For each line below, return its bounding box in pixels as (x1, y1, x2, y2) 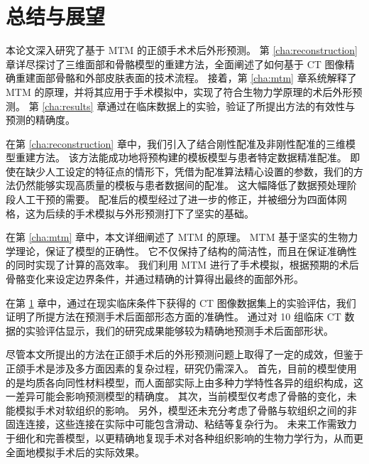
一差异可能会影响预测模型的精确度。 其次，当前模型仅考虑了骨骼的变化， (6, 389, 347, 404)
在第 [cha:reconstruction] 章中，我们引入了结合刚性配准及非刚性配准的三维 (6, 136, 346, 151)
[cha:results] (42, 98, 94, 113)
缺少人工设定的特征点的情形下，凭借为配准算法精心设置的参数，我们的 (25, 163, 353, 178)
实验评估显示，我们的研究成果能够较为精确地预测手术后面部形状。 (25, 323, 334, 338)
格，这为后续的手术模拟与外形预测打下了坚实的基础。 (6, 205, 254, 220)
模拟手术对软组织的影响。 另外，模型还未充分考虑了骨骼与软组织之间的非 (15, 402, 357, 417)
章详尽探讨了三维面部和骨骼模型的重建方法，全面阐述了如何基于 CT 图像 (6, 56, 345, 71)
